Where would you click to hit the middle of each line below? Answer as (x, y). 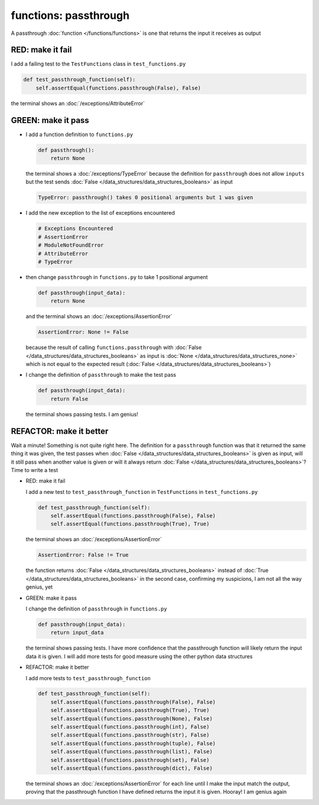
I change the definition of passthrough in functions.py (97, 609)
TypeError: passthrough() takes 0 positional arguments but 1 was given (146, 198)
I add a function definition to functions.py (79, 134)
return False (69, 399)
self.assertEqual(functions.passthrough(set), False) (130, 760)
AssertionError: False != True (84, 555)
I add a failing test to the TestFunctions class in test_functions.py (98, 64)
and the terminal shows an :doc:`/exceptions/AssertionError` (99, 316)
